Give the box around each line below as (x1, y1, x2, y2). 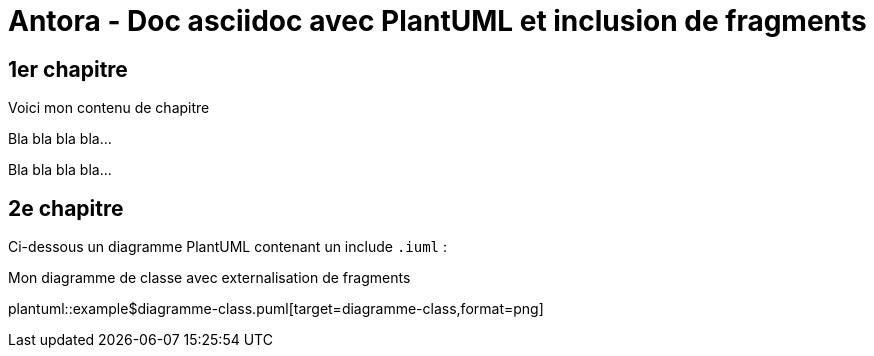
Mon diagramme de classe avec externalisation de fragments (8, 269, 411, 287)
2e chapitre (8, 195, 124, 221)
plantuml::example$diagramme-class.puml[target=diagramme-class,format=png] (8, 300, 544, 318)
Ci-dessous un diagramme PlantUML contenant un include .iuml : (8, 238, 448, 256)
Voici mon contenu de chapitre (8, 99, 210, 117)
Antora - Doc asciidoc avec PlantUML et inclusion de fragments (8, 4, 867, 38)
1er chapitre (8, 56, 128, 82)
